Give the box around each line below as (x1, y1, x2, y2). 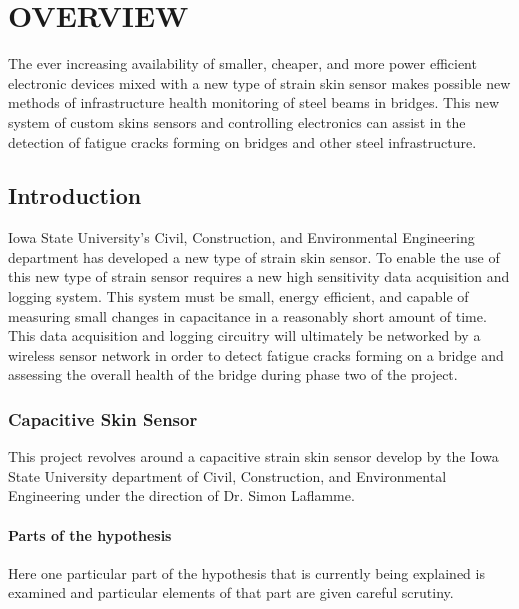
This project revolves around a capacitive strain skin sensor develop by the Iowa (8, 446, 499, 467)
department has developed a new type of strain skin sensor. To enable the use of (8, 246, 500, 267)
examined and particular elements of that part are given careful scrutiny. (8, 582, 454, 603)
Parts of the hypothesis (8, 524, 172, 545)
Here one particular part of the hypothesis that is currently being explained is (8, 562, 485, 583)
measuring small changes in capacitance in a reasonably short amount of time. (8, 305, 487, 326)
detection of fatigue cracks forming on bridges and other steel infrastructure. (8, 131, 477, 152)
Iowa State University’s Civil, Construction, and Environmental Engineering (8, 227, 475, 248)
